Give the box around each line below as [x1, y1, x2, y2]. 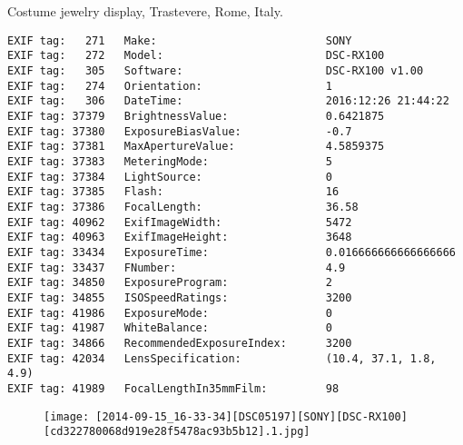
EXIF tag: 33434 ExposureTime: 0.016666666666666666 [7, 245, 456, 259]
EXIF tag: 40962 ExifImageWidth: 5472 [7, 215, 352, 229]
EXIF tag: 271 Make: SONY [7, 34, 352, 47]
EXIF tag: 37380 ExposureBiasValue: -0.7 [7, 124, 352, 138]
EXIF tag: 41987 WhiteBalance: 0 [7, 321, 332, 335]
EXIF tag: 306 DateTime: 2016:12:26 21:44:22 [7, 94, 449, 108]
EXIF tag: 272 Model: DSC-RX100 [7, 49, 385, 63]
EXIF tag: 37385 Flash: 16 [7, 185, 340, 199]
